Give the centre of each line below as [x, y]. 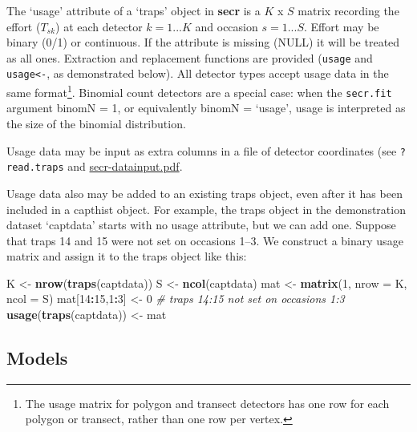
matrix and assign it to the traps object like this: [127, 256]
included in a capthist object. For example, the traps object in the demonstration [206, 209]
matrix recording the [348, 10]
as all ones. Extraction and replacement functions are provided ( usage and [190, 57]
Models [37, 358]
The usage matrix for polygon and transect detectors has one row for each [207, 403]
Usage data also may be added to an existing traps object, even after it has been [204, 193]
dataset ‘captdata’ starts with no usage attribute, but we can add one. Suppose [201, 225]
